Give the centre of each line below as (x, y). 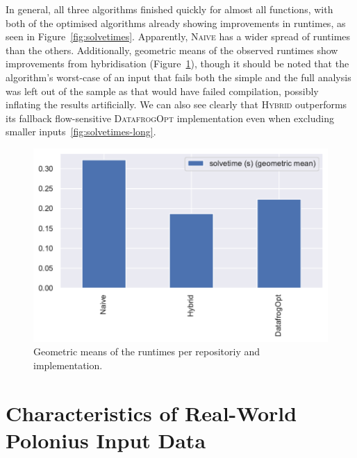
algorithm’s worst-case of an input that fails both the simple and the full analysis (178, 77)
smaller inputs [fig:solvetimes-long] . (81, 132)
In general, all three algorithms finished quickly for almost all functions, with (169, 9)
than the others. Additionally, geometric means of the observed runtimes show (172, 50)
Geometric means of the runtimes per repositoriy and (147, 351)
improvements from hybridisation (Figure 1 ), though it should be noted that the (177, 63)
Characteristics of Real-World (151, 413)
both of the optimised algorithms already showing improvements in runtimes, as (176, 23)
